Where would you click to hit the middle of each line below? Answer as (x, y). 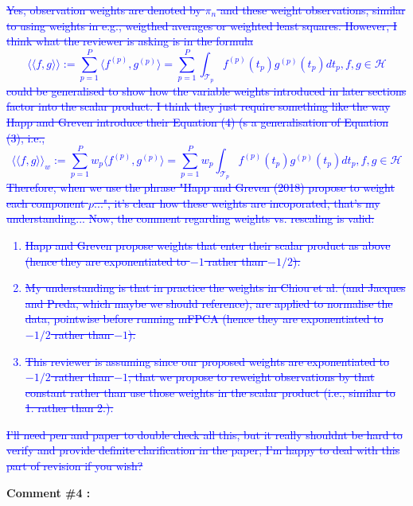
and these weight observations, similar (313, 10)
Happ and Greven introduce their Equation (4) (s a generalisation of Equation (197, 121)
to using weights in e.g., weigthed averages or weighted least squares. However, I (202, 25)
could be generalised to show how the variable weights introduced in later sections (206, 90)
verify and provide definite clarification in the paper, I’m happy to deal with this (203, 450)
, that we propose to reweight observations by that (251, 377)
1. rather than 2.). (69, 408)
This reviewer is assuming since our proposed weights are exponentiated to (207, 361)
